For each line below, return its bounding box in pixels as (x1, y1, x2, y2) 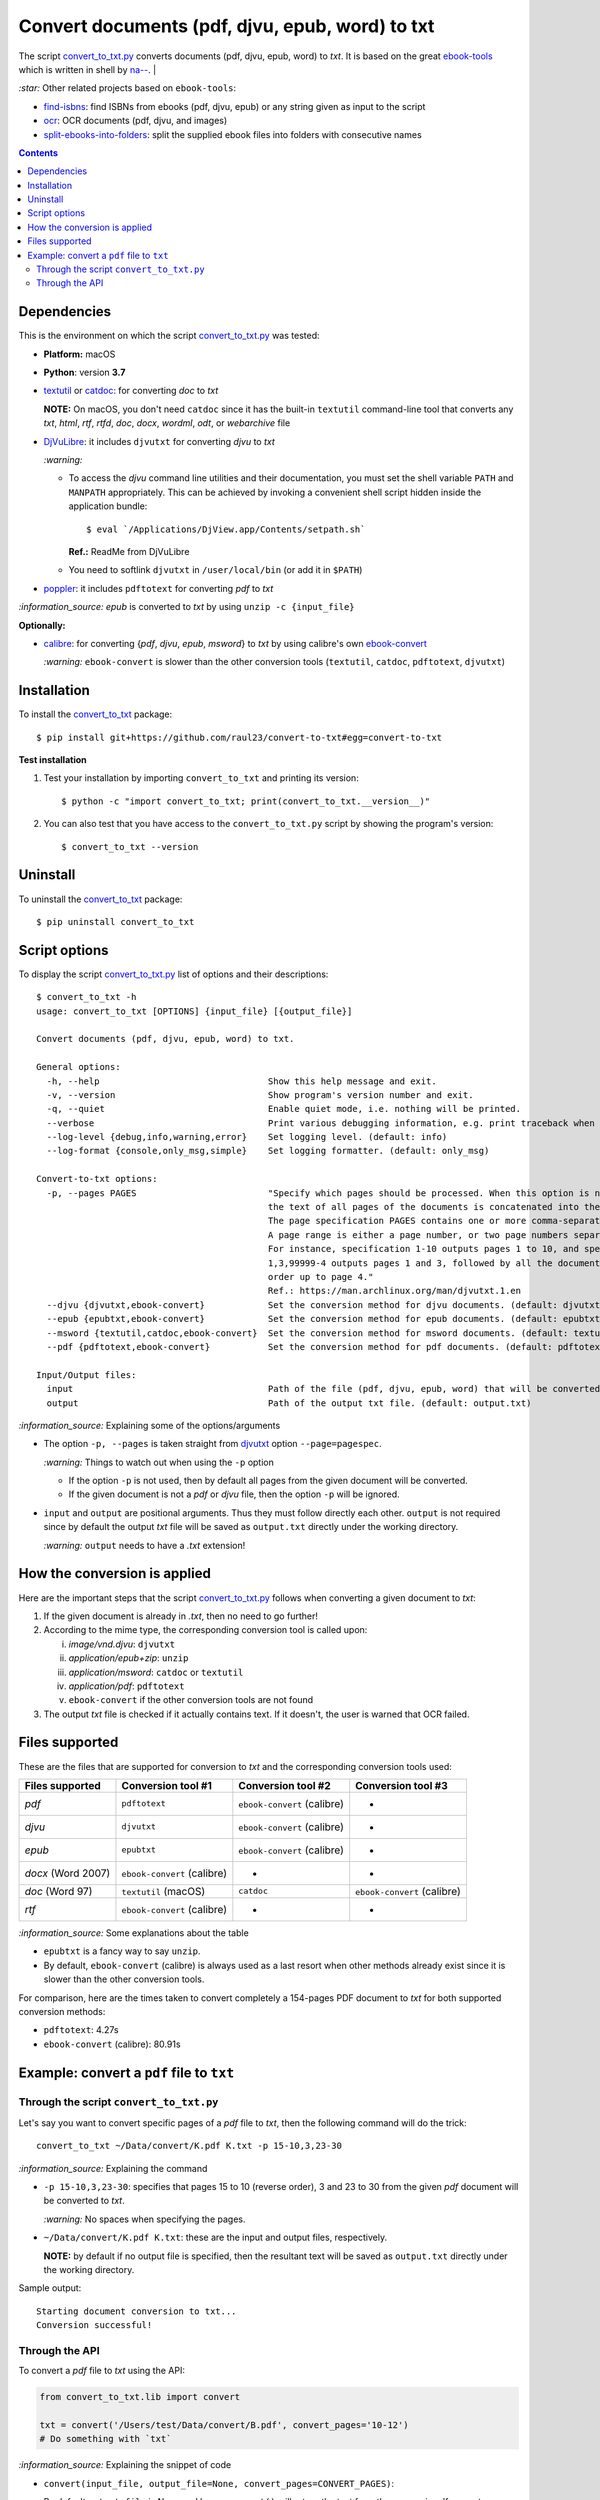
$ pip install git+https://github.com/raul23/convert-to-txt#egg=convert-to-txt (36, 731, 443, 743)
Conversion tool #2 (238, 1778, 332, 1792)
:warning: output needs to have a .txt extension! (43, 1539, 246, 1551)
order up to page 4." (267, 1271, 374, 1282)
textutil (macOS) (121, 1884, 206, 1898)
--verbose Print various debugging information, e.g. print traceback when (46, 1117, 595, 1129)
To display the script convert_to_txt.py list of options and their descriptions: (18, 968, 329, 980)
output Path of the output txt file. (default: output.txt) (46, 1397, 532, 1409)
